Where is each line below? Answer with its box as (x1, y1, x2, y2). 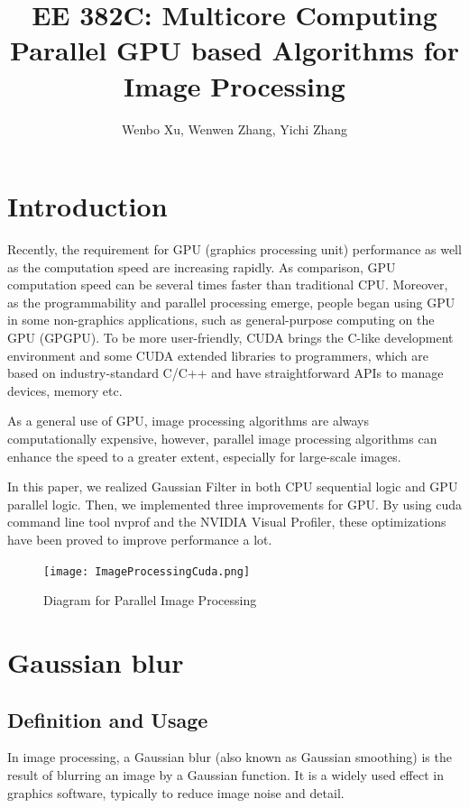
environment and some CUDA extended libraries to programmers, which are (7, 345, 428, 364)
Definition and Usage (7, 705, 208, 733)
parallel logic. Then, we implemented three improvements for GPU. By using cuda (7, 494, 462, 513)
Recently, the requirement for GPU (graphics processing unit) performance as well (7, 240, 462, 259)
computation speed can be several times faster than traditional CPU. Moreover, (7, 275, 448, 294)
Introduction (7, 188, 168, 225)
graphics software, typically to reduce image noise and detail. (7, 783, 345, 802)
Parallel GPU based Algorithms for (10, 32, 459, 69)
